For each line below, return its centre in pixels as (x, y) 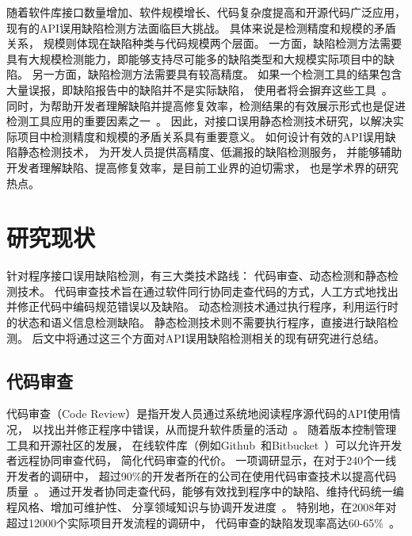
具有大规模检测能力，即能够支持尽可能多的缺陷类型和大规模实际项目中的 (195, 58)
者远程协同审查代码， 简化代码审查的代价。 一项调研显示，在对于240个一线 (202, 460)
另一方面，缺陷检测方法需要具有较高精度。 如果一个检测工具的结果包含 (217, 74)
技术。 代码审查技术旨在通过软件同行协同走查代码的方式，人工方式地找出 (208, 291)
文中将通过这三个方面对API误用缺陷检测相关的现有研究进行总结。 (214, 337)
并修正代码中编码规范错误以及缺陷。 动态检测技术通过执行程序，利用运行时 (202, 306)
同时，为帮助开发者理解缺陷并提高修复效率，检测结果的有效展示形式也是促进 (206, 105)
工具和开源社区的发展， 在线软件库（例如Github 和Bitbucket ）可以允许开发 (204, 444)
